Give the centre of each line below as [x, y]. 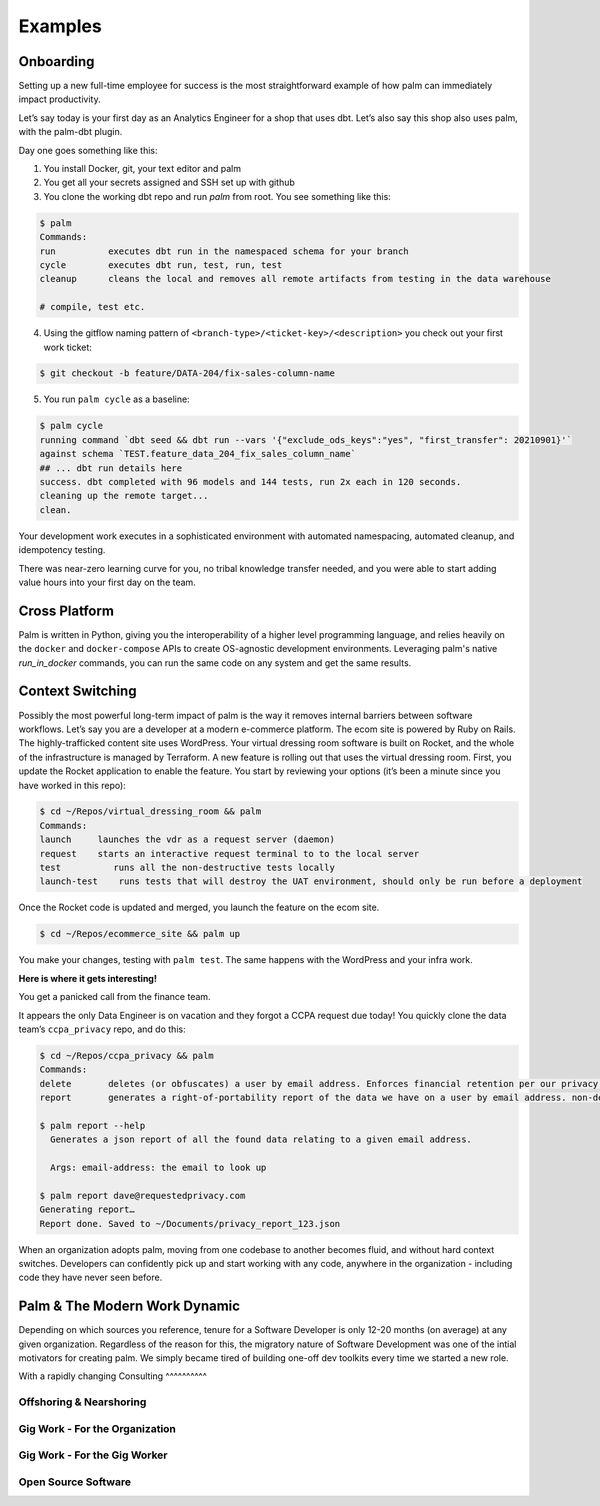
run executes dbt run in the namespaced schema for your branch [224, 251]
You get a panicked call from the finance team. [114, 997]
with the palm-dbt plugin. [70, 132]
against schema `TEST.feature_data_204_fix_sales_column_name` [198, 454]
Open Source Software [75, 1482]
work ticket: [67, 347]
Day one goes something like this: [88, 150]
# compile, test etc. [92, 307]
